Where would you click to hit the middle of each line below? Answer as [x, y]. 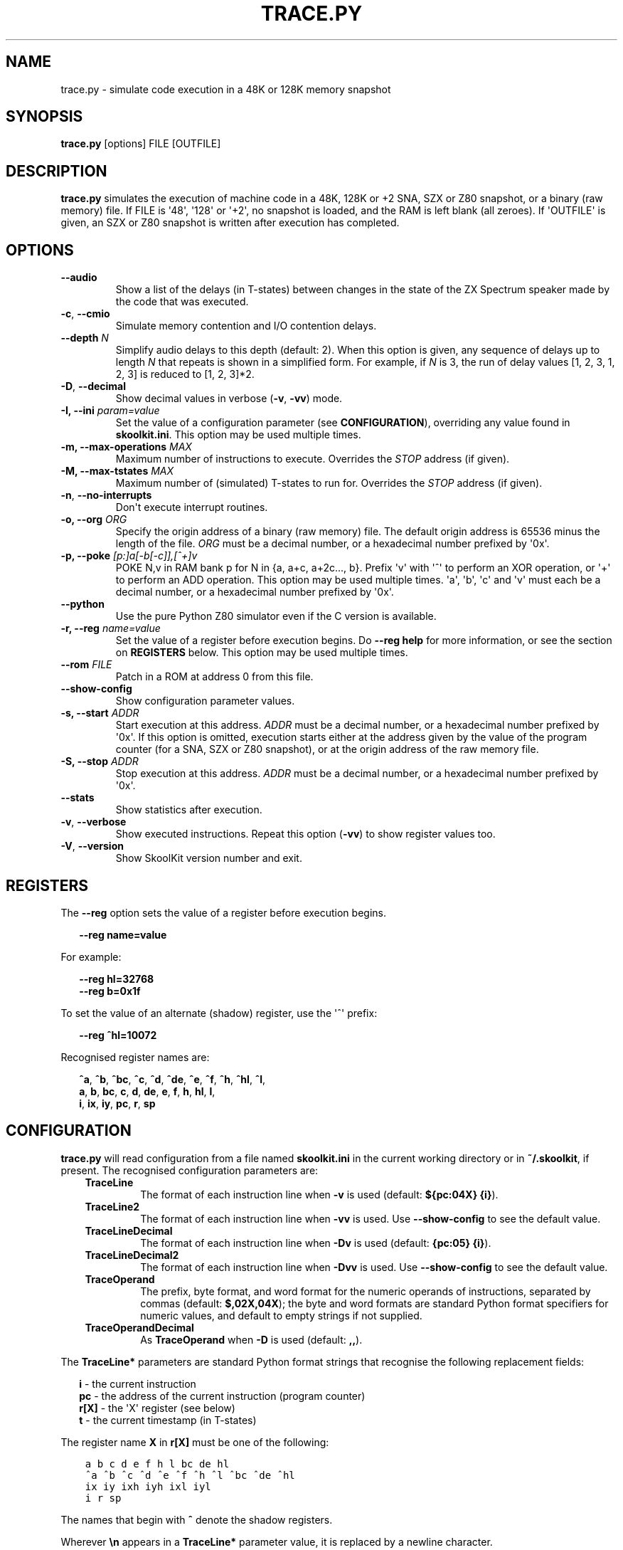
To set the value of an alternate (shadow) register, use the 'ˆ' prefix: [219, 1013]
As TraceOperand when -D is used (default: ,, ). [251, 1339]
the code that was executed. [182, 302]
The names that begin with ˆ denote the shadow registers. [197, 1519]
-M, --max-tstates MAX [117, 471]
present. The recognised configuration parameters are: [190, 1170]
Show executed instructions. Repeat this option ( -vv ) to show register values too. [305, 834]
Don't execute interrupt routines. [192, 507]
